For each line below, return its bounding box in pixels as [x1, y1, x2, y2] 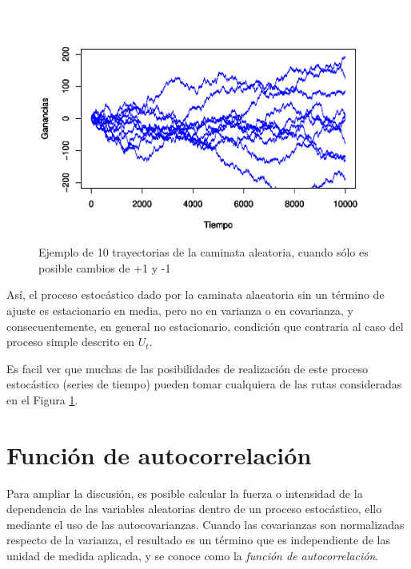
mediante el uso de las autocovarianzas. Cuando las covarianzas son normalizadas [6, 515, 405, 532]
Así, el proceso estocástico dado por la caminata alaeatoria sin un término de [6, 286, 385, 303]
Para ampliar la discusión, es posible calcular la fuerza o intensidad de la [6, 484, 363, 501]
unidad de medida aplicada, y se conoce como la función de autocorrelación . [6, 547, 379, 563]
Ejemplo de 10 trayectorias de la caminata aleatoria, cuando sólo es [38, 244, 369, 261]
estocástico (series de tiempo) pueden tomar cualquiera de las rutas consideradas [6, 376, 402, 392]
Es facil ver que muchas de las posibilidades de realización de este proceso [6, 360, 368, 376]
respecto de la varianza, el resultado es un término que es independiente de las [6, 531, 391, 548]
